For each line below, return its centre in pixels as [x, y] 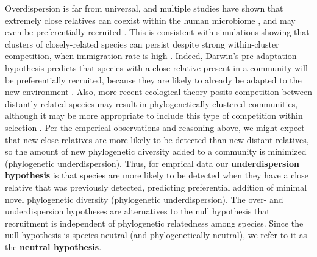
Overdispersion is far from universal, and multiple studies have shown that [144, 8]
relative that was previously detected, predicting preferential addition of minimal [156, 187]
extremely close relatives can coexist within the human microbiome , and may [150, 20]
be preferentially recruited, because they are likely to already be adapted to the [153, 79]
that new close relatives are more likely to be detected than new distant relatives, [157, 139]
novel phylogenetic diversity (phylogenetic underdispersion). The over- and [144, 199]
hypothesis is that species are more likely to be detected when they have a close [157, 175]
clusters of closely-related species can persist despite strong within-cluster [142, 44]
